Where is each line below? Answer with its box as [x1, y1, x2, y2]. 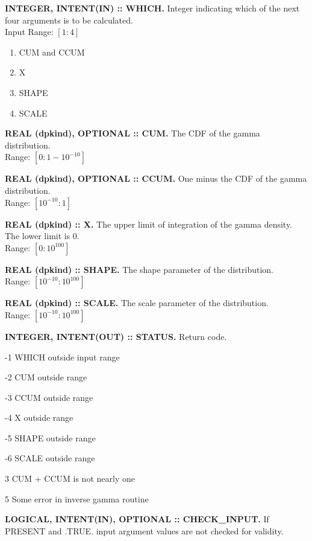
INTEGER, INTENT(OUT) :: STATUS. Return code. [5, 330, 227, 342]
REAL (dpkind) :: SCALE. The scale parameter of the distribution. [5, 296, 269, 309]
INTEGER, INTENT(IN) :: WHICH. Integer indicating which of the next [5, 2, 300, 14]
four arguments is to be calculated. [5, 13, 133, 26]
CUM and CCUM [19, 45, 85, 58]
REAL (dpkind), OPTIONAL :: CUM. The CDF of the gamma [5, 127, 260, 139]
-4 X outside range [5, 411, 73, 424]
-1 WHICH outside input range [5, 350, 120, 363]
